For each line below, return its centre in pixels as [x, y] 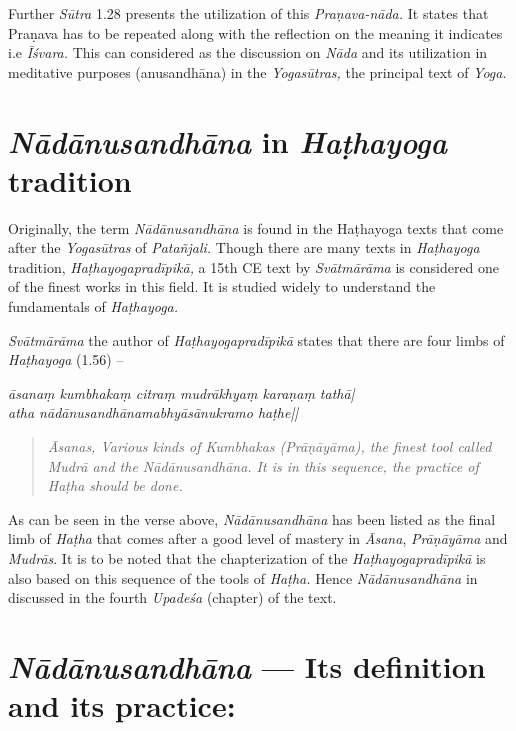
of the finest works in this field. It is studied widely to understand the [222, 286]
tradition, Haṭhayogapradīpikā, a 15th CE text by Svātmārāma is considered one [254, 266]
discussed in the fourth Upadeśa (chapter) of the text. [172, 597]
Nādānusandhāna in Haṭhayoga [227, 141]
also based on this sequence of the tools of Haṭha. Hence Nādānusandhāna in [243, 577]
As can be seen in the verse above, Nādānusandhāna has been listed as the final [252, 518]
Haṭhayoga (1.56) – [66, 359]
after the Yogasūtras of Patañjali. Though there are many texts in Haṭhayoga [244, 247]
